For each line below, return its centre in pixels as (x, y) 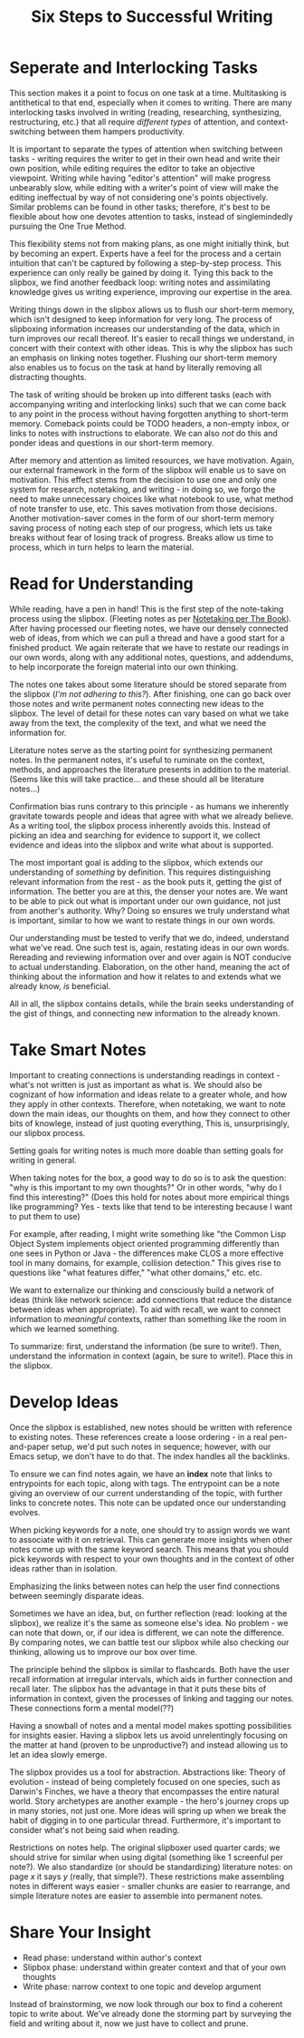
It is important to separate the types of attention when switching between (146, 149)
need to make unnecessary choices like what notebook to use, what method (152, 499)
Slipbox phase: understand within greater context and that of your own (154, 1967)
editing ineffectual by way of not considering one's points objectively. (139, 197)
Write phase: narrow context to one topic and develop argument (142, 1986)
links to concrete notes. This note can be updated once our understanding (148, 1503)
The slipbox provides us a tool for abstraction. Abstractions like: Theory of (148, 1772)
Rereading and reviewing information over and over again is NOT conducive (151, 957)
